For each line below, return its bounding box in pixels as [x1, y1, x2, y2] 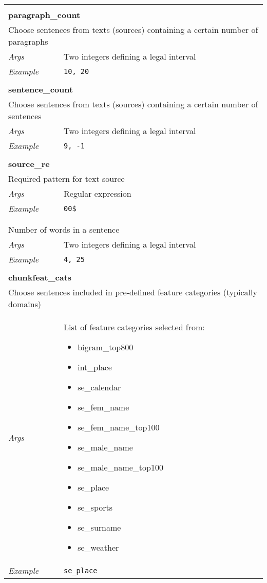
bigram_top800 [78, 341, 133, 353]
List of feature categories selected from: [64, 321, 205, 333]
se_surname [78, 521, 121, 533]
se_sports [78, 501, 113, 513]
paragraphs [8, 35, 48, 47]
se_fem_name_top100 [78, 421, 160, 433]
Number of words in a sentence [8, 223, 120, 235]
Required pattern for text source [8, 173, 125, 184]
